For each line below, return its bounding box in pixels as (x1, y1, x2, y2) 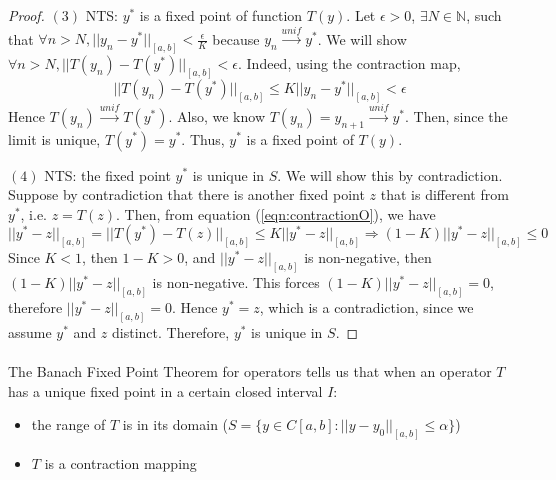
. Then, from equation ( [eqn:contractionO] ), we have (116, 203, 436, 224)
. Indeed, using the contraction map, (238, 53, 461, 74)
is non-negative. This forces (152, 272, 320, 293)
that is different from (380, 184, 509, 205)
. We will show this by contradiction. (277, 164, 503, 185)
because (212, 28, 260, 49)
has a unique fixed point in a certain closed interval (8, 380, 323, 401)
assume (8, 321, 52, 342)
